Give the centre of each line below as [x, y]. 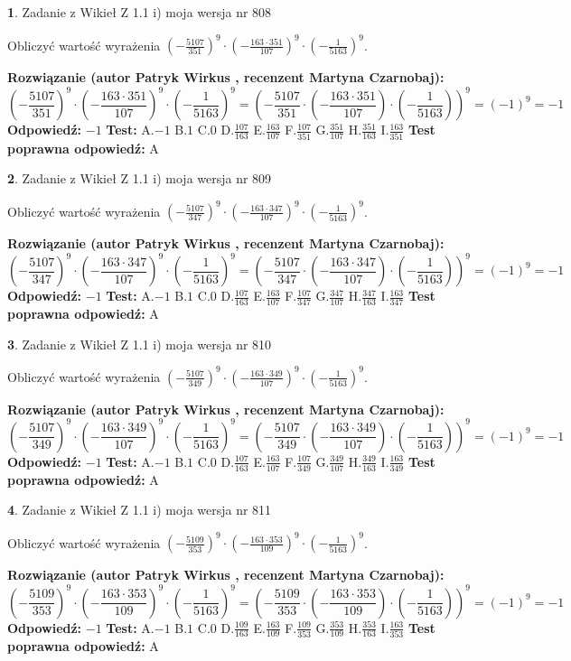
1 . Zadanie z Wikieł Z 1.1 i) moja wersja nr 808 [140, 12]
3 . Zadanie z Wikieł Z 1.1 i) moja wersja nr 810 [140, 344]
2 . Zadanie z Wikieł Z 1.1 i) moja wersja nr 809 [140, 178]
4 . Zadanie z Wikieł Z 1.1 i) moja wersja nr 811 [140, 510]
